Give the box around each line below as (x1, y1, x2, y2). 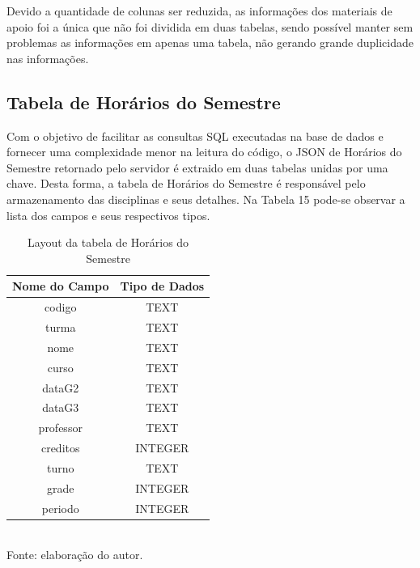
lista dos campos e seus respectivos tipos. (6, 206, 210, 223)
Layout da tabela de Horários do (28, 234, 189, 251)
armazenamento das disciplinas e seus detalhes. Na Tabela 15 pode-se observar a (6, 190, 405, 207)
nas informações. (6, 49, 89, 66)
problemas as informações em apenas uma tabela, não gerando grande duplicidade (6, 34, 414, 51)
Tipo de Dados (120, 278, 205, 295)
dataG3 (42, 399, 79, 416)
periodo (41, 499, 79, 516)
